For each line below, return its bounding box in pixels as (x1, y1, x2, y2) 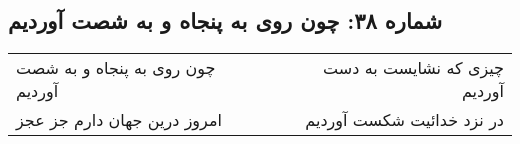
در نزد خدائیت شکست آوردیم (305, 108, 504, 132)
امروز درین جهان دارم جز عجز (16, 108, 222, 132)
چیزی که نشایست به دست (323, 56, 504, 80)
